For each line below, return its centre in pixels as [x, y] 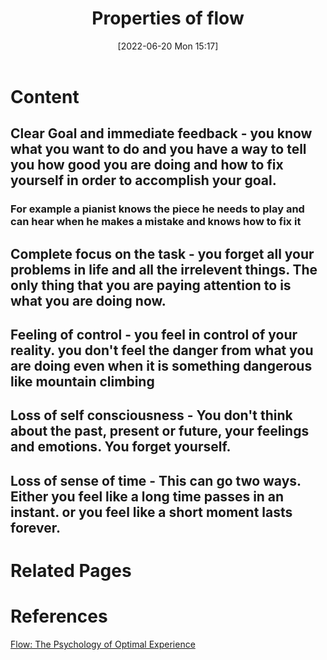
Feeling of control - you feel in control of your [154, 335]
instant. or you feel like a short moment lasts [151, 512]
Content [45, 96]
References [59, 616]
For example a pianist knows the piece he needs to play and [157, 209]
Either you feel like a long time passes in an [147, 496]
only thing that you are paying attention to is [151, 285]
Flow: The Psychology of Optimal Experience [103, 644]
